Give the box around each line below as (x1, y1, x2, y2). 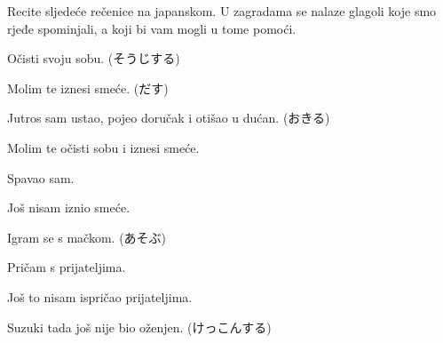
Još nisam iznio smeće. (7, 198, 131, 217)
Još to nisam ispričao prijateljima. (7, 287, 193, 306)
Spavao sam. (7, 168, 75, 187)
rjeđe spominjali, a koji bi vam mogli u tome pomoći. (7, 19, 297, 37)
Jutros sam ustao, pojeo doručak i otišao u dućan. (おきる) (7, 108, 330, 127)
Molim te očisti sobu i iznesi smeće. (7, 138, 200, 156)
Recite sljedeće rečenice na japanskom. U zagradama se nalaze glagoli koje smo (7, 2, 437, 20)
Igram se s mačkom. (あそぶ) (7, 227, 167, 246)
